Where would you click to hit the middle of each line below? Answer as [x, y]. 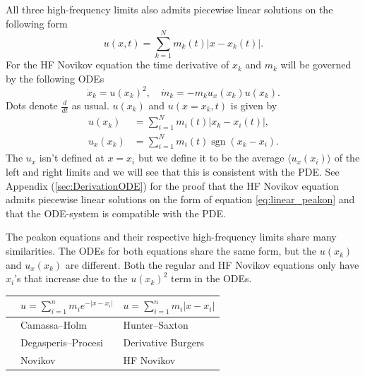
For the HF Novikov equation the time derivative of [118, 65]
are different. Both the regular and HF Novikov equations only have [212, 264]
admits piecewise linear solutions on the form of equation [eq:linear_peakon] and [180, 199]
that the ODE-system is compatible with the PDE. [116, 213]
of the [347, 158]
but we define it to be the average [211, 158]
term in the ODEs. [211, 278]
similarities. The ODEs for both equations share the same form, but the [161, 251]
